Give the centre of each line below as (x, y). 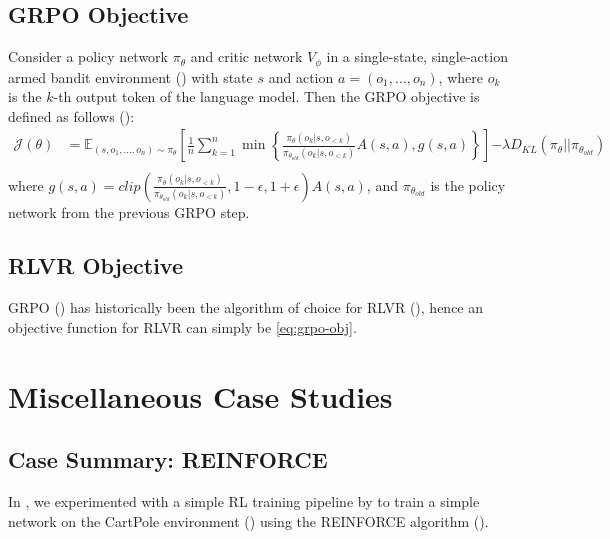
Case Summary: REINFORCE (168, 459)
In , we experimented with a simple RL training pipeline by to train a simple (244, 501)
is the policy (468, 184)
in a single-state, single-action (417, 56)
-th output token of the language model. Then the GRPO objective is (266, 96)
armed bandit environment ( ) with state (130, 76)
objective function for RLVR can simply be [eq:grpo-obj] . (182, 326)
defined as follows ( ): (71, 115)
